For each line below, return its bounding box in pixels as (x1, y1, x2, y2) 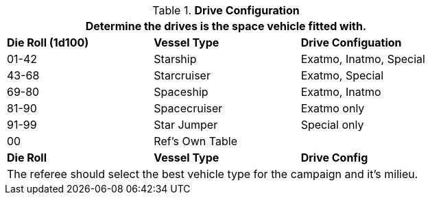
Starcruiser (154, 68, 211, 82)
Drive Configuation (300, 36, 402, 49)
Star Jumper (154, 118, 218, 132)
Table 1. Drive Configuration (152, 3, 300, 17)
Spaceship (154, 85, 208, 99)
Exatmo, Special (300, 68, 384, 82)
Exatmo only (300, 101, 365, 115)
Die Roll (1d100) (7, 36, 89, 49)
